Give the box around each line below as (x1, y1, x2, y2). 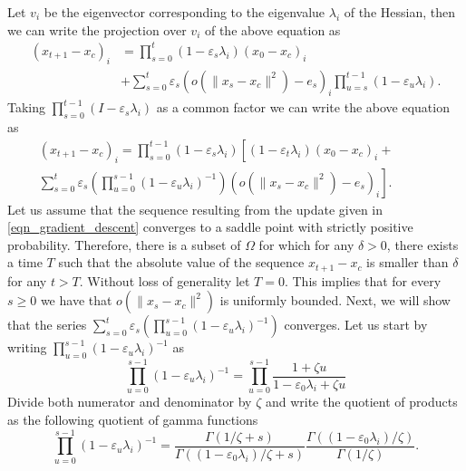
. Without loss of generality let (79, 271, 250, 290)
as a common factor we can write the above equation (156, 98, 450, 117)
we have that (40, 291, 112, 310)
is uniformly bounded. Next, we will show (219, 291, 451, 310)
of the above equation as (204, 20, 341, 39)
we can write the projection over (7, 20, 187, 39)
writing (7, 338, 47, 357)
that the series (7, 315, 87, 334)
